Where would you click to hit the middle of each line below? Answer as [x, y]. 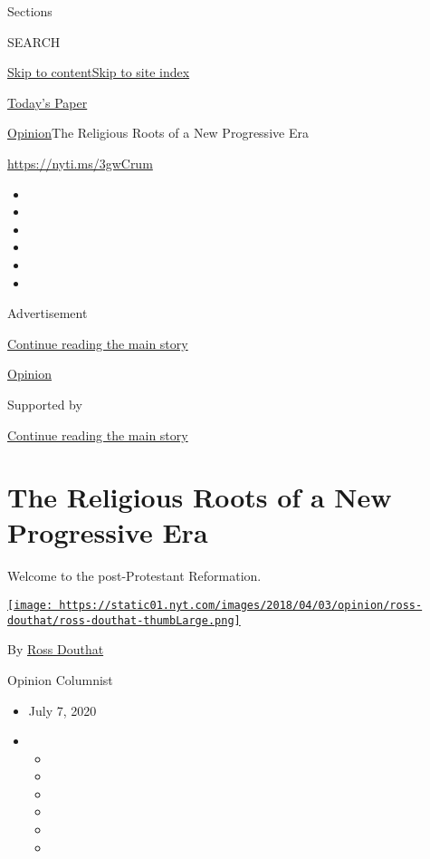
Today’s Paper [48, 102]
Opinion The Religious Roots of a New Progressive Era [158, 133]
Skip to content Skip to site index [99, 72]
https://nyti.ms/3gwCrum [80, 163]
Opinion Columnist [60, 679]
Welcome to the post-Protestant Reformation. [134, 576]
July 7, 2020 [62, 710]
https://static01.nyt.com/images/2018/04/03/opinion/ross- [241, 605]
